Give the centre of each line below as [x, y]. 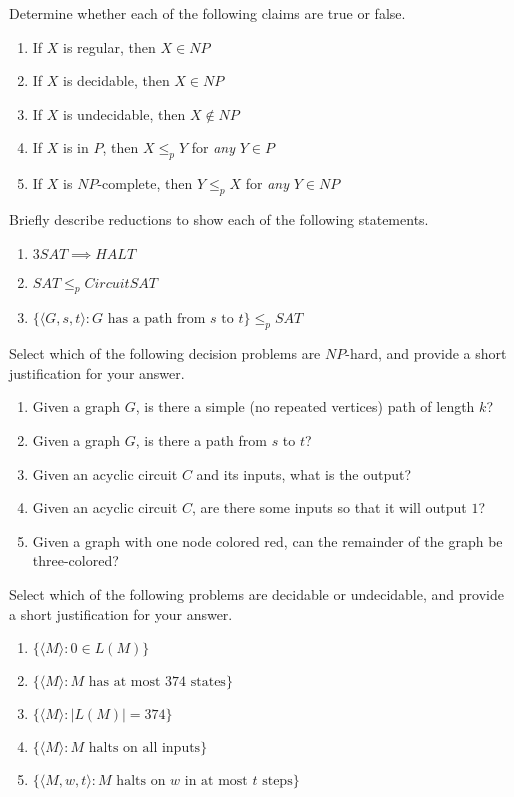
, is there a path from [201, 439]
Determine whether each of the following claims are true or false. [207, 13]
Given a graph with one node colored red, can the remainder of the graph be [267, 540]
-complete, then [145, 183]
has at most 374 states [157, 682]
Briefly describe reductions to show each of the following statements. [219, 218]
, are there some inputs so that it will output [329, 507]
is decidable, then [116, 80]
